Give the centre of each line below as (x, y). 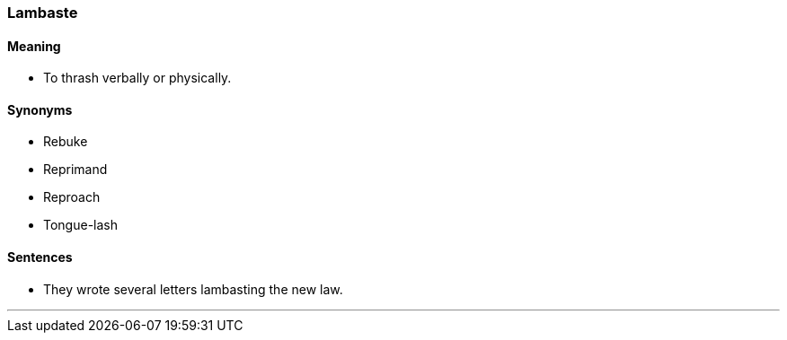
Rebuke (66, 142)
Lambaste (43, 13)
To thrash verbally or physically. (137, 78)
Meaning (34, 46)
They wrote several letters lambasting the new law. (193, 289)
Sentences (40, 257)
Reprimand (75, 170)
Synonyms (40, 109)
